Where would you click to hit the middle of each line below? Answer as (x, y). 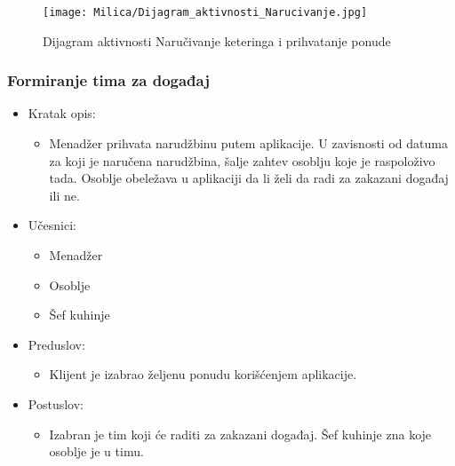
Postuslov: (56, 404)
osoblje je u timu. (96, 451)
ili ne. (64, 195)
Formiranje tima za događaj (108, 80)
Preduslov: (56, 344)
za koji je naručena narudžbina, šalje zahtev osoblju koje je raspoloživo (242, 160)
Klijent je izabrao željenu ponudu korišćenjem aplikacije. (203, 374)
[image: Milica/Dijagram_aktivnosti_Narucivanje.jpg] (205, 12)
